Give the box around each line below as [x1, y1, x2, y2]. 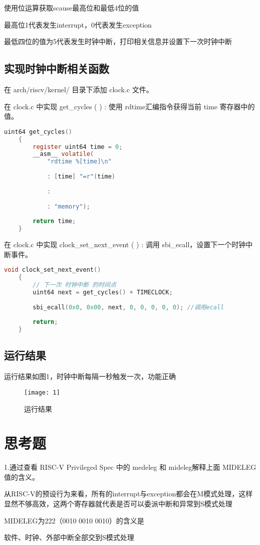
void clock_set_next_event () [4, 266, 101, 274]
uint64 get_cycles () [4, 128, 73, 135]
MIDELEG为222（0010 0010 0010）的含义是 [4, 515, 144, 525]
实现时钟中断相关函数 [4, 61, 109, 76]
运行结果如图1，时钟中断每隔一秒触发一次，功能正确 [4, 371, 176, 382]
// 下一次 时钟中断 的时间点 [33, 281, 116, 288]
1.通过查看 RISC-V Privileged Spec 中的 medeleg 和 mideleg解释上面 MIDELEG [4, 462, 256, 472]
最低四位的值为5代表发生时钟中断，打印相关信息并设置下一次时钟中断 [4, 36, 232, 47]
